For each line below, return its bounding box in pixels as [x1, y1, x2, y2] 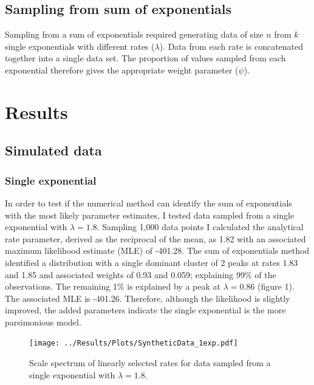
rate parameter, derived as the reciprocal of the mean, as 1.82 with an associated [5, 232, 306, 245]
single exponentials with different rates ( [5, 39, 155, 52]
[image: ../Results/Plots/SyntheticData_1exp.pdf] [29, 339, 238, 348]
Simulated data [5, 141, 102, 160]
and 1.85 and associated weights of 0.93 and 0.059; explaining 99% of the [5, 268, 276, 281]
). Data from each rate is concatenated [159, 39, 304, 52]
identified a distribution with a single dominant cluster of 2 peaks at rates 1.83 [5, 256, 298, 268]
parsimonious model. [5, 315, 81, 328]
